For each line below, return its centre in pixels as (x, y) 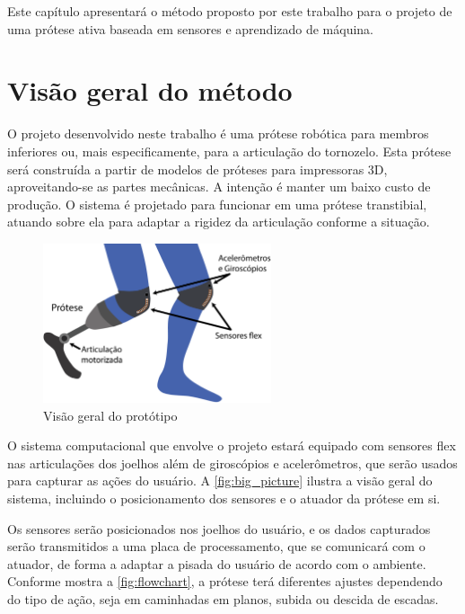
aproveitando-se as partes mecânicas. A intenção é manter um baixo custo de (219, 187)
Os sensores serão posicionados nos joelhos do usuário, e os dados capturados (219, 528)
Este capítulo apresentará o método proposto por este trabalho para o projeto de (230, 11)
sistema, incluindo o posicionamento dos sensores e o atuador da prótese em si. (224, 498)
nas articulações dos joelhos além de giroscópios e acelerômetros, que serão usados (232, 463)
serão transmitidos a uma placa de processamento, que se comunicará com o (216, 546)
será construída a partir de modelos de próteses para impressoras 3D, (197, 169)
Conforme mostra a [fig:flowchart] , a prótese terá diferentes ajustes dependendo (225, 581)
